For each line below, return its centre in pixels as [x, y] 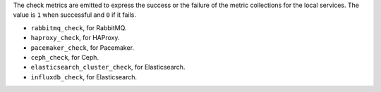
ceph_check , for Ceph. [65, 57]
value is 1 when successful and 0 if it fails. [75, 15]
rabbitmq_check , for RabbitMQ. [79, 27]
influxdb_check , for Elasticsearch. [84, 77]
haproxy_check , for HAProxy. [75, 38]
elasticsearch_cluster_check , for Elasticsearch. [108, 67]
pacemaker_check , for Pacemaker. [82, 47]
